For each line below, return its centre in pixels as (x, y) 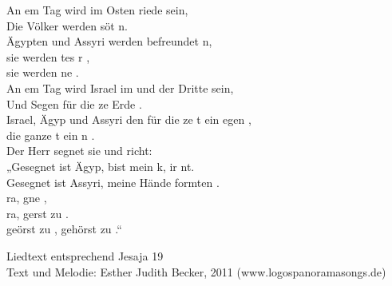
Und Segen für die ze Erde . (74, 103)
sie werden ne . (43, 72)
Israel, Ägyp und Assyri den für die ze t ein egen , (129, 119)
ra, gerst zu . (38, 213)
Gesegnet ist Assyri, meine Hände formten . (113, 182)
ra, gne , (27, 198)
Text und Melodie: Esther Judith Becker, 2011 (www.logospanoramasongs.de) (196, 271)
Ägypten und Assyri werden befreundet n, (109, 41)
